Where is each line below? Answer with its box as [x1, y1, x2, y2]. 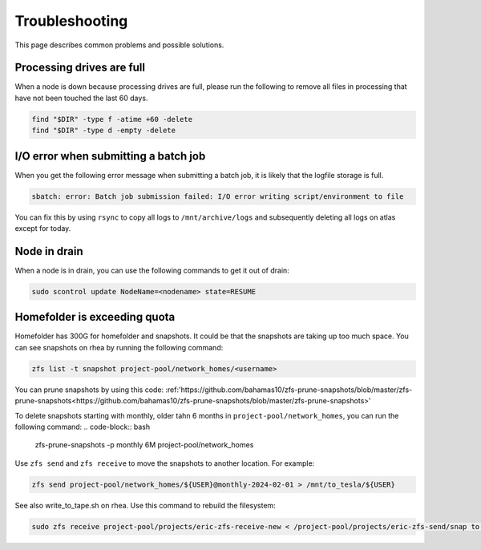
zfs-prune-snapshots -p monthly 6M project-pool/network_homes [34, 440, 254, 450]
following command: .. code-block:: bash [14, 422, 151, 431]
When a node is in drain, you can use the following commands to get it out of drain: [14, 265, 290, 275]
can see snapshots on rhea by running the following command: [14, 342, 224, 352]
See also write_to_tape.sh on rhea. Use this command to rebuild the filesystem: [14, 500, 276, 510]
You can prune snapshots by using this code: [14, 385, 164, 394]
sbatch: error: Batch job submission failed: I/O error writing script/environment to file [31, 192, 404, 200]
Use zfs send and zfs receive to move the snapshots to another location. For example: [14, 458, 315, 468]
